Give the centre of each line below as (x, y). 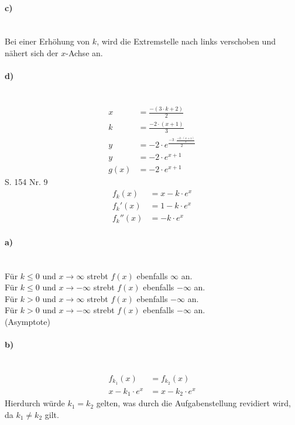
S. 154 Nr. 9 (26, 182)
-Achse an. (84, 52)
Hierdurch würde (35, 403)
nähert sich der (32, 52)
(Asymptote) (28, 321)
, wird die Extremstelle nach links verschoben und (186, 41)
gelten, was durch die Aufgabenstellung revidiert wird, (193, 403)
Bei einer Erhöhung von (47, 41)
